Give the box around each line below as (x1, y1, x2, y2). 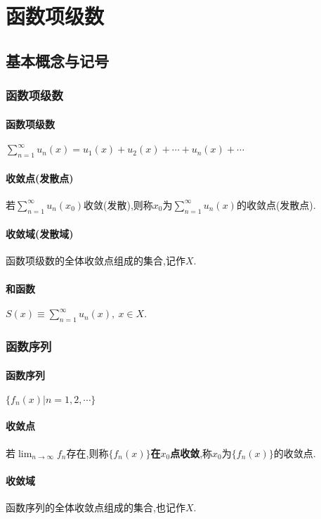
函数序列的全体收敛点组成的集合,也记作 (6, 500, 185, 514)
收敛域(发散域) (6, 226, 74, 241)
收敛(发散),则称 (84, 197, 153, 212)
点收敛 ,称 (170, 445, 213, 460)
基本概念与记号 (6, 49, 109, 71)
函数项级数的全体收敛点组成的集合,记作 (6, 253, 185, 268)
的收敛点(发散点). (236, 197, 316, 212)
